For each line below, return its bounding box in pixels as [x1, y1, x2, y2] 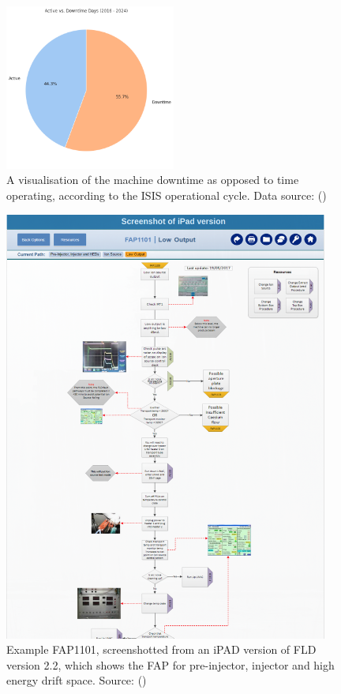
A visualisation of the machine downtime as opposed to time [6, 171, 299, 188]
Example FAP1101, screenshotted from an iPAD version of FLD [6, 641, 317, 658]
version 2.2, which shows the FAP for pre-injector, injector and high [6, 656, 335, 673]
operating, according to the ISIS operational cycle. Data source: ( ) [6, 186, 327, 203]
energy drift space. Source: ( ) [6, 672, 147, 688]
